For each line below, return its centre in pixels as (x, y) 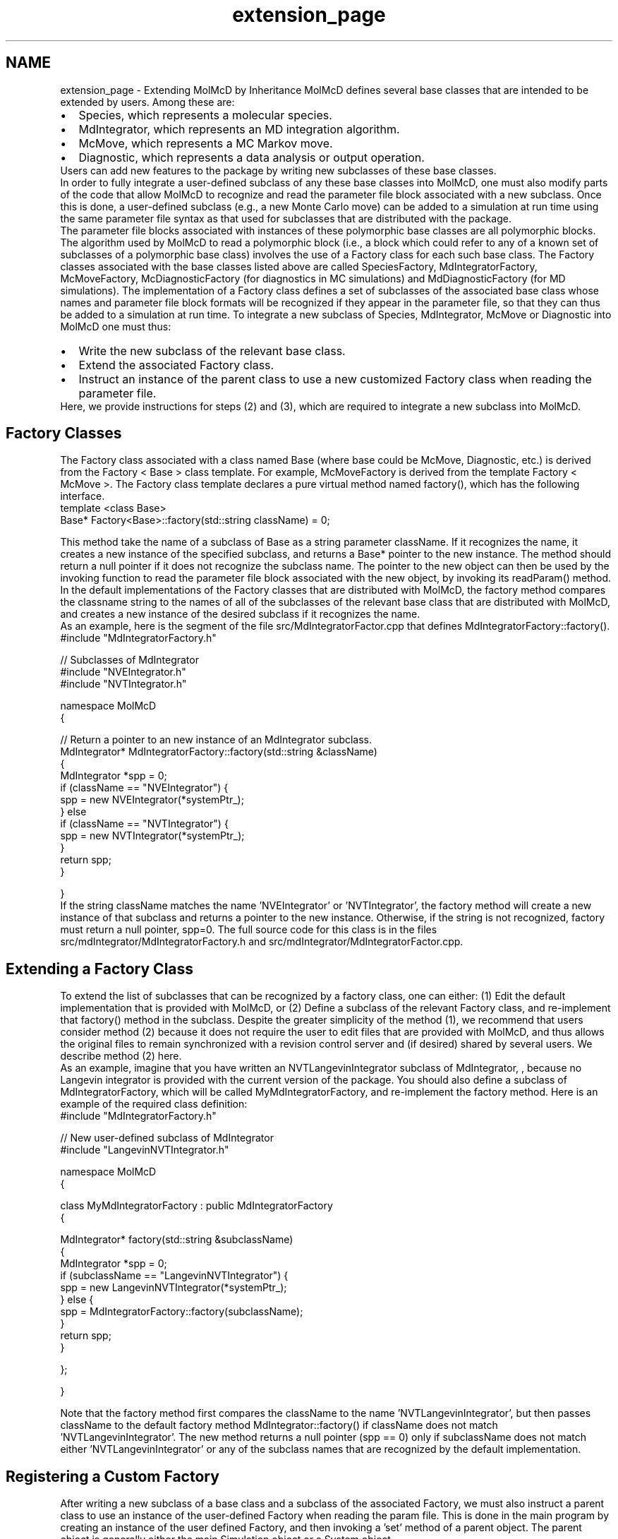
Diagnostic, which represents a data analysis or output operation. (252, 157)
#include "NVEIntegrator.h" (123, 672)
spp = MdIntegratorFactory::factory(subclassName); (182, 1312)
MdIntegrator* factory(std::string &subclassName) (177, 1240)
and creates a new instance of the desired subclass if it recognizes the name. (240, 614)
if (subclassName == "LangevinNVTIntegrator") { (174, 1276)
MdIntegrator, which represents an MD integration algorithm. (239, 129)
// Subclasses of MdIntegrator (129, 660)
